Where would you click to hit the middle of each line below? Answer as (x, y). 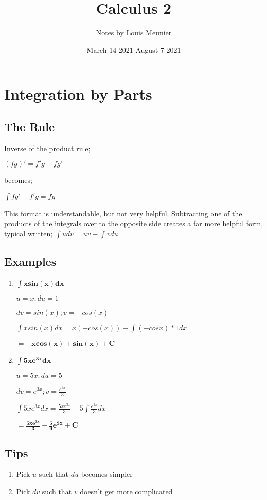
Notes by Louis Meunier (134, 33)
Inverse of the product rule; (47, 148)
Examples (30, 261)
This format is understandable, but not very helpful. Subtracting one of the (123, 213)
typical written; (29, 234)
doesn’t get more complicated (126, 491)
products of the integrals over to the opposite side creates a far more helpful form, (134, 223)
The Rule (29, 126)
